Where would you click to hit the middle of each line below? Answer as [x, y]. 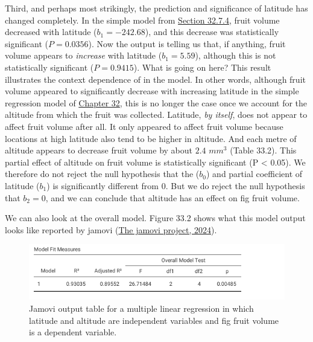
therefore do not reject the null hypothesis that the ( [102, 174]
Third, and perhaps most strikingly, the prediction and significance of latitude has [156, 8]
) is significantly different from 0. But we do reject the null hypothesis [176, 185]
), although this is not [236, 55]
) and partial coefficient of [254, 174]
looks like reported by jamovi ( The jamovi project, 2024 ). [111, 229]
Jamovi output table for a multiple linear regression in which [141, 308]
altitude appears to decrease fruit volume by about [99, 150]
